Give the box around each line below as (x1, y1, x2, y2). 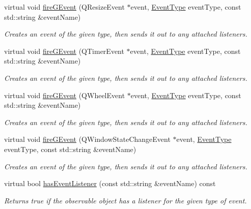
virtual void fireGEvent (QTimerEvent (4, 45, 124, 56)
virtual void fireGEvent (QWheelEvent (4, 89, 125, 100)
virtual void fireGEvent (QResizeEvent (4, 2, 125, 12)
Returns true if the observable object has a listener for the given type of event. (4, 195, 247, 205)
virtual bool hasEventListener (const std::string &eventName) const (4, 178, 216, 189)
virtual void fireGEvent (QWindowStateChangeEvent (4, 134, 171, 144)
